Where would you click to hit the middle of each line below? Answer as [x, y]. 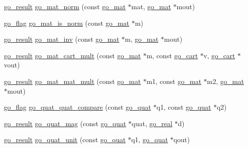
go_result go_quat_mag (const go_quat [65, 123]
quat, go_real [152, 123]
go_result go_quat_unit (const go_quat [65, 140]
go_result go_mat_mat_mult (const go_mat [72, 81]
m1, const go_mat [174, 81]
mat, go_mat [151, 6]
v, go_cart [219, 55]
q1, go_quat [150, 140]
